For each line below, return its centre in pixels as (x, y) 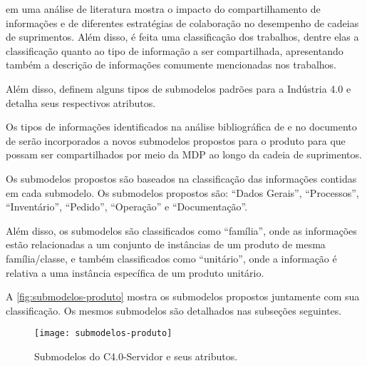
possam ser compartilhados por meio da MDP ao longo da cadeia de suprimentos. (184, 154)
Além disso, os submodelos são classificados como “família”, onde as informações (181, 230)
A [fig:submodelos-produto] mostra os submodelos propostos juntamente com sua (183, 296)
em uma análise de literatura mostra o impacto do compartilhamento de (163, 9)
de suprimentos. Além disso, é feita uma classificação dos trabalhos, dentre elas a (182, 37)
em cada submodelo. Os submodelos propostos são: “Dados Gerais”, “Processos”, (182, 192)
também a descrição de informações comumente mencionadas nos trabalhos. (171, 65)
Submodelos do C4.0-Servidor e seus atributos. (136, 356)
